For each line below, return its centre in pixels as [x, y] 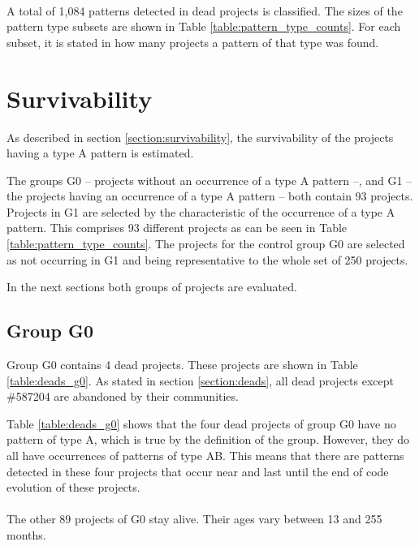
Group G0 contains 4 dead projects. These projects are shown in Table [182, 365]
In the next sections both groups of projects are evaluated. [152, 287]
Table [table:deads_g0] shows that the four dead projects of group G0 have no [201, 423]
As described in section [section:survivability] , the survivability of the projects [200, 137]
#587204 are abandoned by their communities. [123, 396]
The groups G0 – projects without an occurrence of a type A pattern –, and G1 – [209, 180]
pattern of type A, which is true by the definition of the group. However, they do [208, 439]
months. [26, 534]
